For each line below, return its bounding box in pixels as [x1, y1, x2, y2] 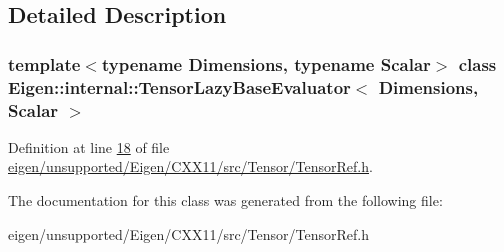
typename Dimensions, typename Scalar [101, 51, 431, 76]
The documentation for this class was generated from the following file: [8, 190, 443, 211]
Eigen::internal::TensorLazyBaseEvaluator [8, 74, 351, 99]
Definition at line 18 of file [8, 136, 170, 157]
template [8, 51, 81, 76]
